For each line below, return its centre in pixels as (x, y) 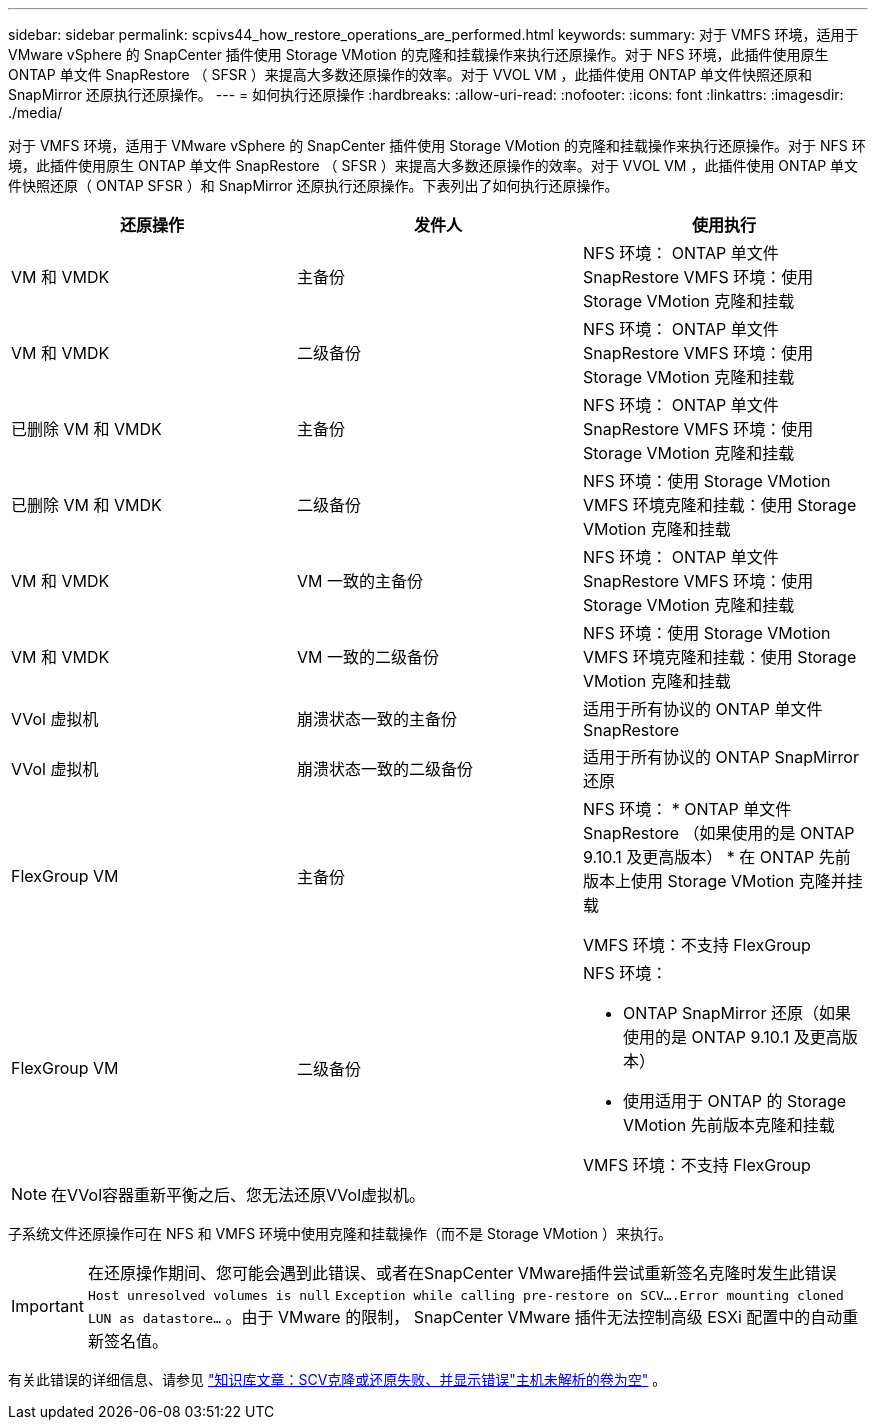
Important (47, 1306)
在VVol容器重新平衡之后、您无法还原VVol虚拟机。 (238, 1195)
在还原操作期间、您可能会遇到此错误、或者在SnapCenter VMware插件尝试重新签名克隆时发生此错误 (462, 1273)
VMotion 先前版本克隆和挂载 (728, 1125)
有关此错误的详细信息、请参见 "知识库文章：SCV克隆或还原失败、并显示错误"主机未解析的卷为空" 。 (337, 1379)
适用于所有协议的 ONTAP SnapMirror (720, 757)
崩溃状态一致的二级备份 (384, 769)
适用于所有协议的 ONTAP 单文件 (702, 709)
